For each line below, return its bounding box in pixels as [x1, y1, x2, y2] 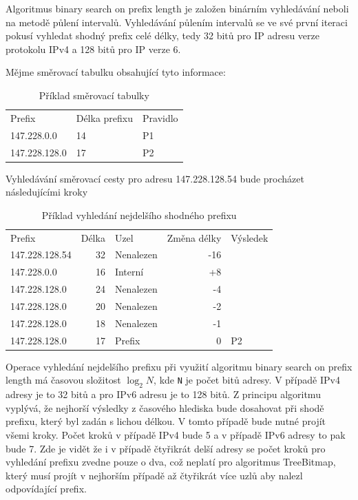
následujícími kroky [6, 185, 88, 199]
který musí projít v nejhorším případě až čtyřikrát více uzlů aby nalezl [6, 468, 303, 482]
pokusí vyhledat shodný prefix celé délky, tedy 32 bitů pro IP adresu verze [6, 28, 320, 43]
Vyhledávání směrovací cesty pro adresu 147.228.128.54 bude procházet [6, 171, 304, 185]
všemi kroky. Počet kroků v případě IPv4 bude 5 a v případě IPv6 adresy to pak [6, 427, 346, 441]
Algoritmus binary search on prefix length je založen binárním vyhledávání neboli [6, 1, 349, 15]
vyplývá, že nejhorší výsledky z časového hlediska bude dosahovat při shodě [6, 400, 324, 415]
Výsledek [231, 230, 268, 244]
